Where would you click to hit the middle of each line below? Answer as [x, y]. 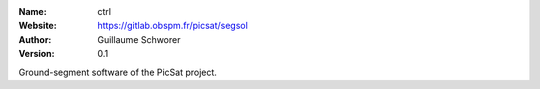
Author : [35, 39]
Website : [37, 26]
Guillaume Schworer [139, 39]
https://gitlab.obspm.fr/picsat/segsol [173, 26]
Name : [32, 11]
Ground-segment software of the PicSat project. [117, 72]
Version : [36, 54]
